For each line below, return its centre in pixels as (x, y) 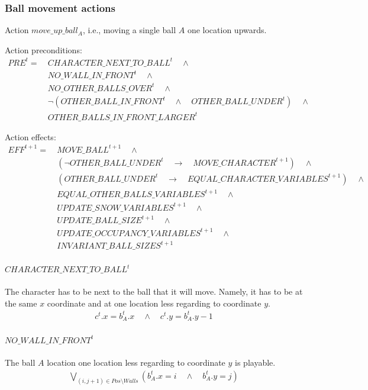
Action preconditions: (43, 49)
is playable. (255, 362)
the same (21, 303)
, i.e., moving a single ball (129, 30)
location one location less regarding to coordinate (136, 362)
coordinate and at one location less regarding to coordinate (154, 303)
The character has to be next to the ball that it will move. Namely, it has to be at (154, 291)
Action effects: (30, 136)
